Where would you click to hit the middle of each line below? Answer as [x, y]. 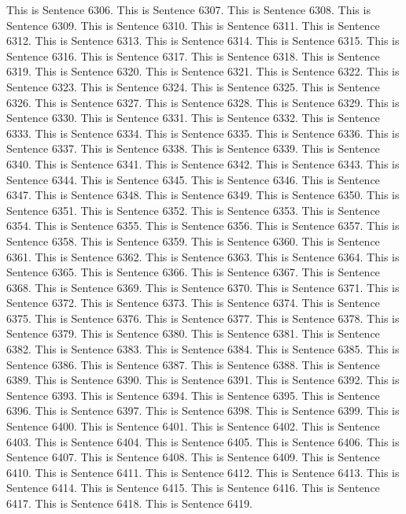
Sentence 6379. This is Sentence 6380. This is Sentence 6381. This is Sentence [193, 333]
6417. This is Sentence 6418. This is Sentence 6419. [129, 503]
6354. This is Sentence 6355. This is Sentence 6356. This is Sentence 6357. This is [203, 226]
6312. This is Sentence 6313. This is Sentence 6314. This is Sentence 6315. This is [203, 41]
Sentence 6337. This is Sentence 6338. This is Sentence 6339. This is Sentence [193, 148]
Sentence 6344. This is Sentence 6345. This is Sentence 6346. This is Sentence [193, 179]
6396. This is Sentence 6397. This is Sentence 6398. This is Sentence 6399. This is [203, 410]
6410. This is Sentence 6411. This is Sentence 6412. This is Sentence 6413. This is [203, 472]
